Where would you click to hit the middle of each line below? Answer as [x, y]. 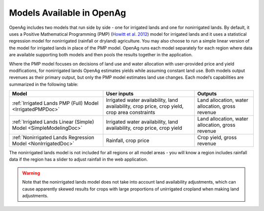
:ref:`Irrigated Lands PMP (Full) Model [55, 103]
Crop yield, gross [217, 138]
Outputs [207, 94]
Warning [31, 173]
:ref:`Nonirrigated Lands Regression [53, 138]
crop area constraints [131, 113]
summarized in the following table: [44, 84]
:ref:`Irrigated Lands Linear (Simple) [53, 122]
